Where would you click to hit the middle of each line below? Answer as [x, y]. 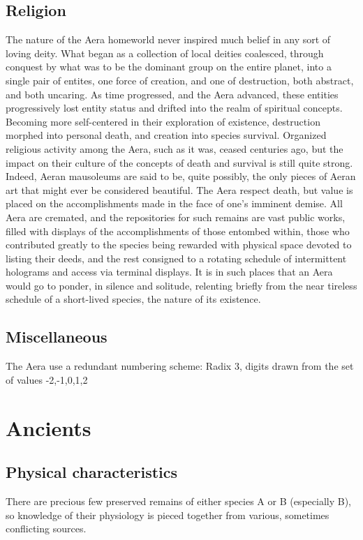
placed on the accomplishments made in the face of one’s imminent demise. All [174, 203]
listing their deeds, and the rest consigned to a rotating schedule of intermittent [176, 258]
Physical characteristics [92, 472]
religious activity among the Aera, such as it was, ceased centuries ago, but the [175, 148]
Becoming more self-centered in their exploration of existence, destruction [163, 121]
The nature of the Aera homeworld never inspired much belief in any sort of [168, 39]
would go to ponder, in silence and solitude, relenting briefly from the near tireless [181, 285]
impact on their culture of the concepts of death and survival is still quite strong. [179, 162]
